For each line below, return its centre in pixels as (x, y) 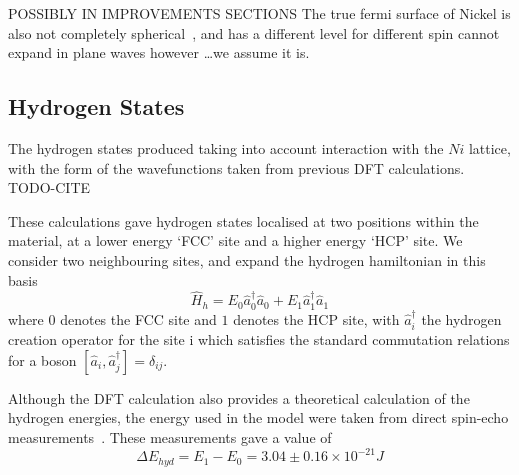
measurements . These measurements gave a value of (170, 436)
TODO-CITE (49, 187)
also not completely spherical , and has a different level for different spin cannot (254, 32)
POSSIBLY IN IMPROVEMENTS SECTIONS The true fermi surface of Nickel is (259, 13)
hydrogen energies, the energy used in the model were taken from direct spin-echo (258, 417)
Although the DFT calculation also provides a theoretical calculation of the (239, 397)
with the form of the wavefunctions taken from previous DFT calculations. (236, 167)
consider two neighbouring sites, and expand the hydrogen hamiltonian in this (247, 259)
